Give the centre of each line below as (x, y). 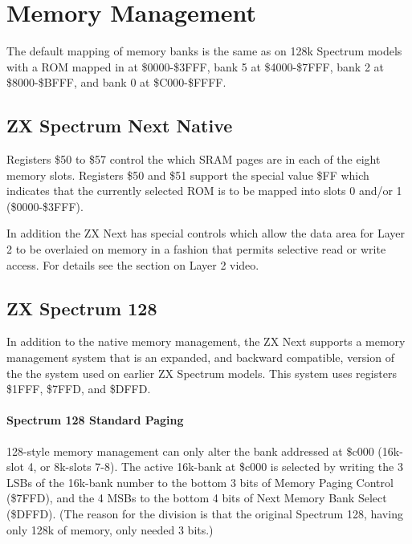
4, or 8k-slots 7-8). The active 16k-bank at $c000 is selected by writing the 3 (215, 467)
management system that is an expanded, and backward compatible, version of (200, 357)
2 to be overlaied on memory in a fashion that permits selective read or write (196, 249)
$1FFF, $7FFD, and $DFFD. (79, 389)
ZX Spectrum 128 (82, 308)
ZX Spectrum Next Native (120, 126)
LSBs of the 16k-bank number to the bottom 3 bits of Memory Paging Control (200, 482)
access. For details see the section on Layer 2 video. (133, 264)
